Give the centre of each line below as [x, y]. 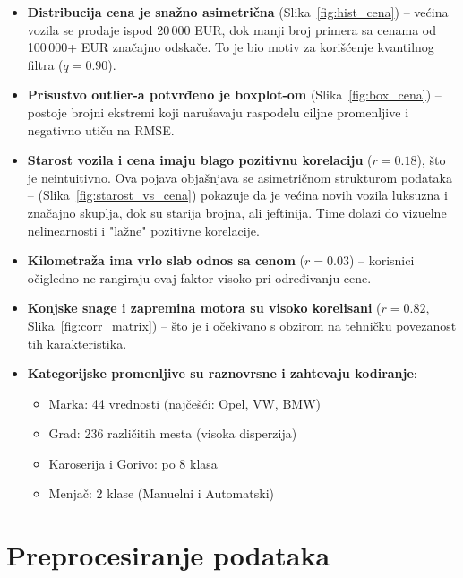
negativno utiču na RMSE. [101, 129]
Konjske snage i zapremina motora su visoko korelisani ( [204, 308]
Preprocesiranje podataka [168, 555]
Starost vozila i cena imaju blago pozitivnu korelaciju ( [200, 160]
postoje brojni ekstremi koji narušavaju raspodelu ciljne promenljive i [218, 112]
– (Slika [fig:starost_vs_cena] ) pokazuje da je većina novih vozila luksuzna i [237, 195]
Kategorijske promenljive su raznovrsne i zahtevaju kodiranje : [222, 373]
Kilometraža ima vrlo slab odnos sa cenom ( [166, 260]
